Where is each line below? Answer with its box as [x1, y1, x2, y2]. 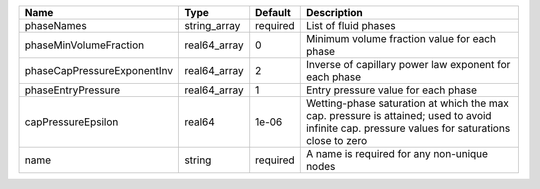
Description [305, 6, 364, 19]
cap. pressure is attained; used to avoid [305, 109, 492, 122]
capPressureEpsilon [24, 115, 119, 129]
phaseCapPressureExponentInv [24, 64, 174, 77]
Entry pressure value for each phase [305, 83, 477, 97]
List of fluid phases [305, 19, 396, 32]
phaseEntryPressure [24, 83, 121, 97]
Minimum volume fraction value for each [305, 32, 497, 45]
